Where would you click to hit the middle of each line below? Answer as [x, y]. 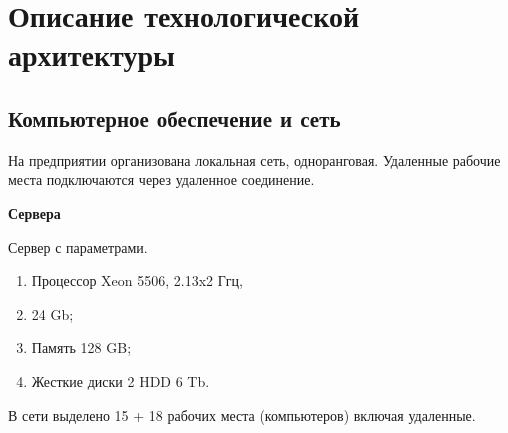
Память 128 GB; [81, 347]
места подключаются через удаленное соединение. [161, 179]
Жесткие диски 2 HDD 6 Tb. [120, 380]
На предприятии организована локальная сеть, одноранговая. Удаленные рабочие [254, 159]
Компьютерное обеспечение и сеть [174, 117]
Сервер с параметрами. [78, 246]
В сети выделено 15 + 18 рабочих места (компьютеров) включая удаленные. [242, 414]
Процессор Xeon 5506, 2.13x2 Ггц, [137, 280]
